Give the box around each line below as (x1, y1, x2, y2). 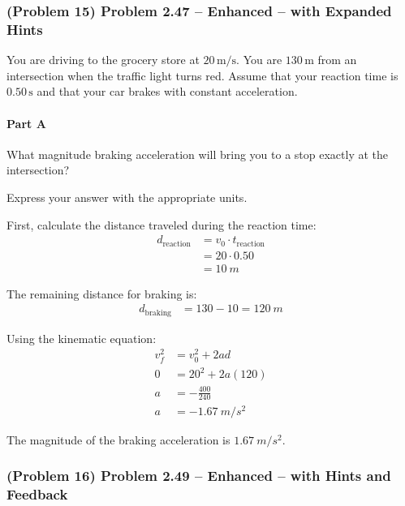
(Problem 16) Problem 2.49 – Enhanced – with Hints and (6, 465, 391, 486)
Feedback (6, 484, 68, 504)
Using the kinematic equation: (6, 329, 157, 346)
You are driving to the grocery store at (6, 51, 200, 68)
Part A (6, 114, 46, 131)
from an (317, 51, 357, 68)
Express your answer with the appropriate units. (6, 188, 248, 205)
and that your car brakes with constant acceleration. (37, 83, 298, 100)
